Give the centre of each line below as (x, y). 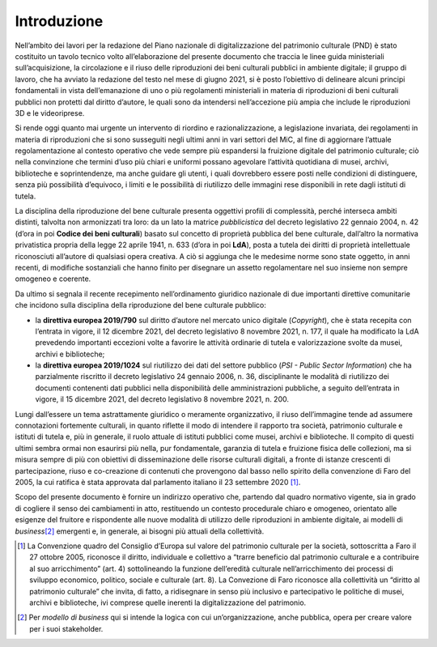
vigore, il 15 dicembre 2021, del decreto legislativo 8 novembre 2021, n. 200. (162, 399)
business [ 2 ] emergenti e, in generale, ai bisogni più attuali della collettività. (140, 531)
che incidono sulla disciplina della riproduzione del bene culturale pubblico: (140, 305)
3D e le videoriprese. (50, 113)
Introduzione (59, 21)
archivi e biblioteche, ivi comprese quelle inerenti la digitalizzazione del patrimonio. (168, 602)
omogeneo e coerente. (53, 279)
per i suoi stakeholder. (66, 628)
